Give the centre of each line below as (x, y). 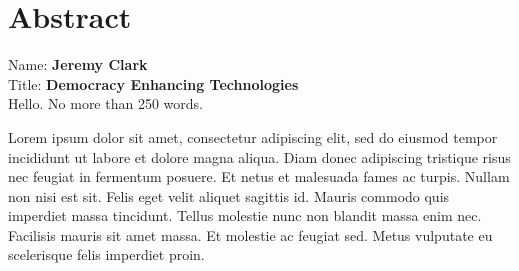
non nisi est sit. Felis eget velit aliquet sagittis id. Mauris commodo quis (229, 195)
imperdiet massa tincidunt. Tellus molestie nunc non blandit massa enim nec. (245, 215)
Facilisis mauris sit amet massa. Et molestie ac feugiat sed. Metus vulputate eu (250, 234)
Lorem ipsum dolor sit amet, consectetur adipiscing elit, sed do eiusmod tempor (253, 136)
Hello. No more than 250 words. (105, 103)
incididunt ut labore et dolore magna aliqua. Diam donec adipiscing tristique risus (259, 156)
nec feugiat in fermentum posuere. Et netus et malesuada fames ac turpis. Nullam (259, 176)
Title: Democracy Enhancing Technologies (153, 83)
